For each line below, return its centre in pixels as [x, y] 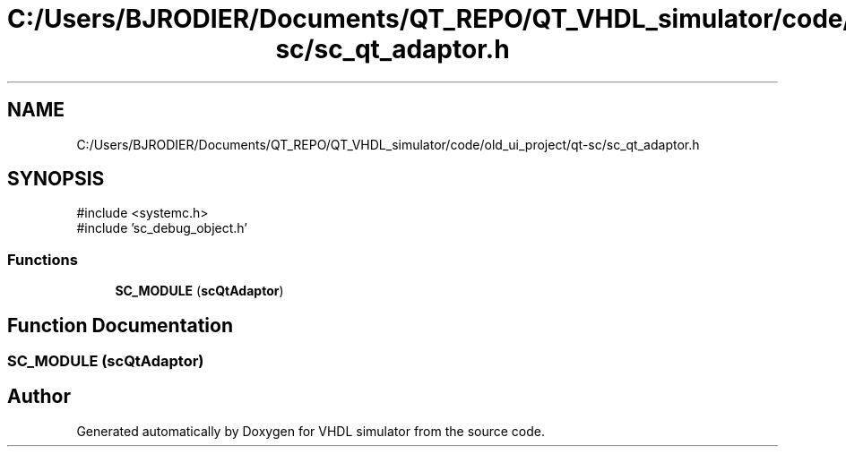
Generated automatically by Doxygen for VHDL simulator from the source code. [311, 431]
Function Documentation [120, 325]
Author [39, 397]
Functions [43, 259]
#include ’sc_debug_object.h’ [162, 228]
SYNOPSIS [56, 179]
